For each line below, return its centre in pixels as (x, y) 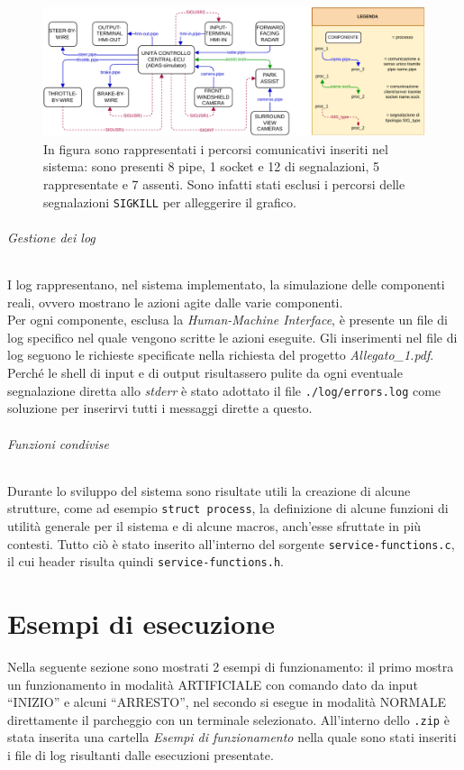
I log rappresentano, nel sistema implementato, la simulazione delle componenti (226, 284)
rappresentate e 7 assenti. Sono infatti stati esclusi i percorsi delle (224, 184)
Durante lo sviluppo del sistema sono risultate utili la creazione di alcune (209, 490)
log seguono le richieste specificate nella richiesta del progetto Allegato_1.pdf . (221, 355)
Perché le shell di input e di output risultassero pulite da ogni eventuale (205, 373)
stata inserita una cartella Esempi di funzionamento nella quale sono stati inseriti (232, 737)
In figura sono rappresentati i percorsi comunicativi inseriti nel (216, 148)
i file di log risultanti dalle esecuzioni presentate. (141, 755)
